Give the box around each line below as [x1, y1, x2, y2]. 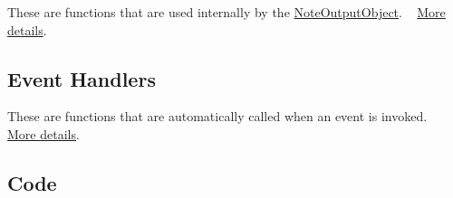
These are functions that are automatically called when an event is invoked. [7, 107, 428, 126]
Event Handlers [7, 64, 156, 92]
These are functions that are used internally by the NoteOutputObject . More [7, 3, 446, 21]
